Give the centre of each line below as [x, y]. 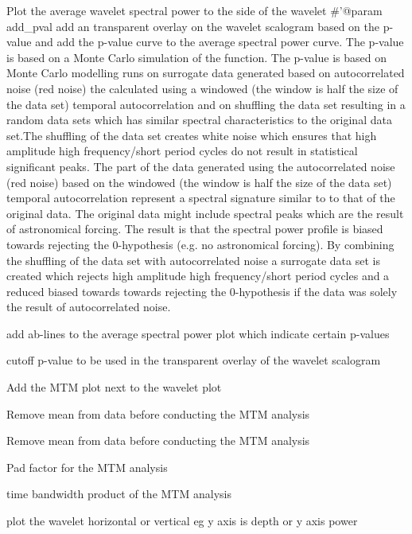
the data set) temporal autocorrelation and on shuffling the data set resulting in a [206, 104]
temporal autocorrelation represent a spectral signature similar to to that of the [201, 198]
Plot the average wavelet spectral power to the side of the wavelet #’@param [194, 10]
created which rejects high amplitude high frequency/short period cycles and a [198, 276]
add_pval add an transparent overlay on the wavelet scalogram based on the [193, 26]
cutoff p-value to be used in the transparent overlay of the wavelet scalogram [194, 360]
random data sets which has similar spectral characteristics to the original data [199, 120]
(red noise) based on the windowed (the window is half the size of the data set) [199, 182]
